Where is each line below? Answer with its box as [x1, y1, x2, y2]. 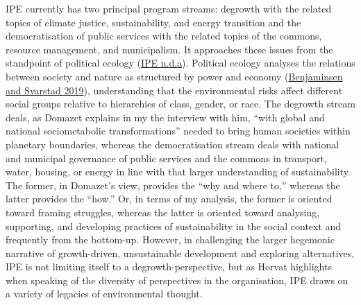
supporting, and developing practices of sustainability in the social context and [6, 218, 342, 233]
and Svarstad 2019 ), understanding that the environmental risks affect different [6, 82, 343, 97]
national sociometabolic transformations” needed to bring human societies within [6, 123, 351, 138]
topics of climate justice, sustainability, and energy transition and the [6, 15, 301, 29]
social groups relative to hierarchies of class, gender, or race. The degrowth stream [6, 96, 355, 111]
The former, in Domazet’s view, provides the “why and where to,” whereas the [6, 177, 340, 192]
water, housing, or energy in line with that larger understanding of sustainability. [6, 164, 351, 179]
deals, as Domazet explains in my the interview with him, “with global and [6, 110, 325, 124]
